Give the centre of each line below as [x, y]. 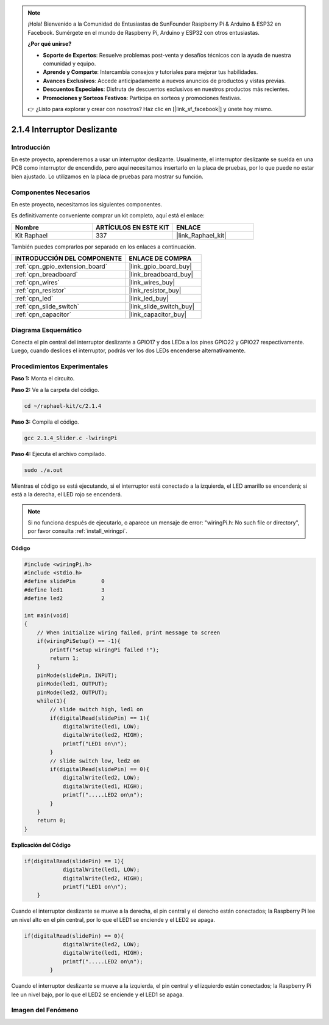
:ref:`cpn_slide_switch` [47, 306]
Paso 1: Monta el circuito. [43, 378]
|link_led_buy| [149, 299]
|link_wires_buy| [152, 283]
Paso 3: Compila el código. [45, 422]
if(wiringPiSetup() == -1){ [79, 641]
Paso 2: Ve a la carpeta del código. [55, 389]
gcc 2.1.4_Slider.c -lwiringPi [71, 438]
